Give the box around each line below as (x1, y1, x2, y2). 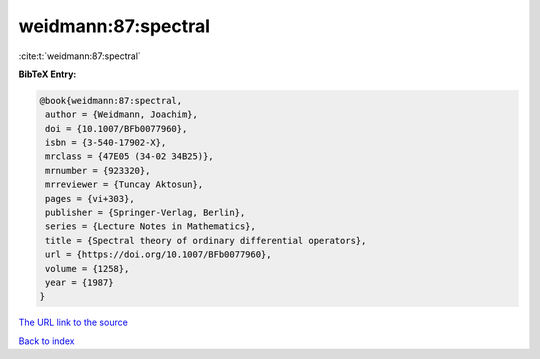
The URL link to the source (18, 316, 129, 329)
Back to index (18, 335, 75, 347)
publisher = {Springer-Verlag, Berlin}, (45, 207, 246, 219)
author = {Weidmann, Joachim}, (45, 109, 199, 120)
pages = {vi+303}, (45, 193, 135, 204)
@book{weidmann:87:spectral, (39, 95, 183, 106)
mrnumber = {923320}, (45, 165, 151, 176)
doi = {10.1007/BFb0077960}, (45, 123, 188, 134)
